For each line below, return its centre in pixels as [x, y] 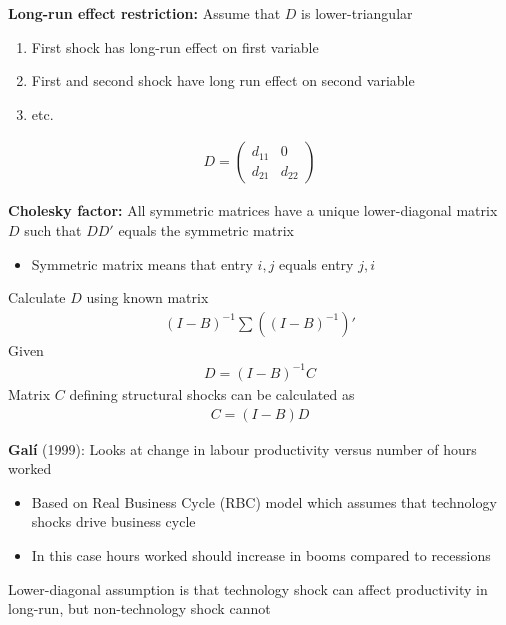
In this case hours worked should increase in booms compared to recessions [261, 554]
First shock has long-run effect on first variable [175, 46]
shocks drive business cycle [113, 521]
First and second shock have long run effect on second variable [223, 80]
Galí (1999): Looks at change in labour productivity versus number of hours [242, 448]
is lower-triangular [357, 13]
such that [53, 230]
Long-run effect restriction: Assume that [144, 13]
